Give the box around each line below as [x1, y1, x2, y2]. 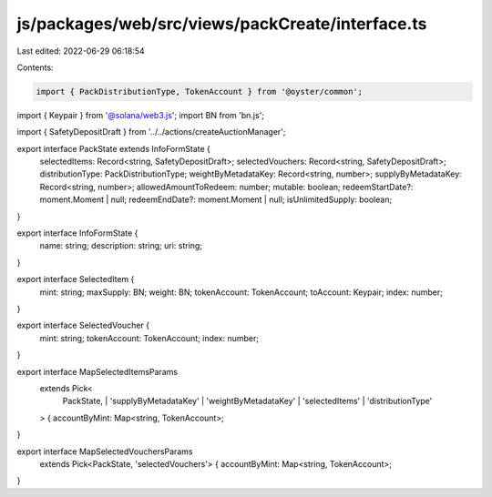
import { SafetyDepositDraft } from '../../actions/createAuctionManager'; [16, 127, 286, 137]
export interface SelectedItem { [16, 274, 135, 285]
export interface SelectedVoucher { [16, 319, 150, 331]
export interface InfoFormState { [16, 228, 138, 238]
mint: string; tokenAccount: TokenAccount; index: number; [39, 332, 260, 343]
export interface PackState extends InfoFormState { [16, 143, 211, 154]
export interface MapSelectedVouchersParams [16, 446, 193, 457]
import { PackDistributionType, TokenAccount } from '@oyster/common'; [36, 86, 364, 96]
